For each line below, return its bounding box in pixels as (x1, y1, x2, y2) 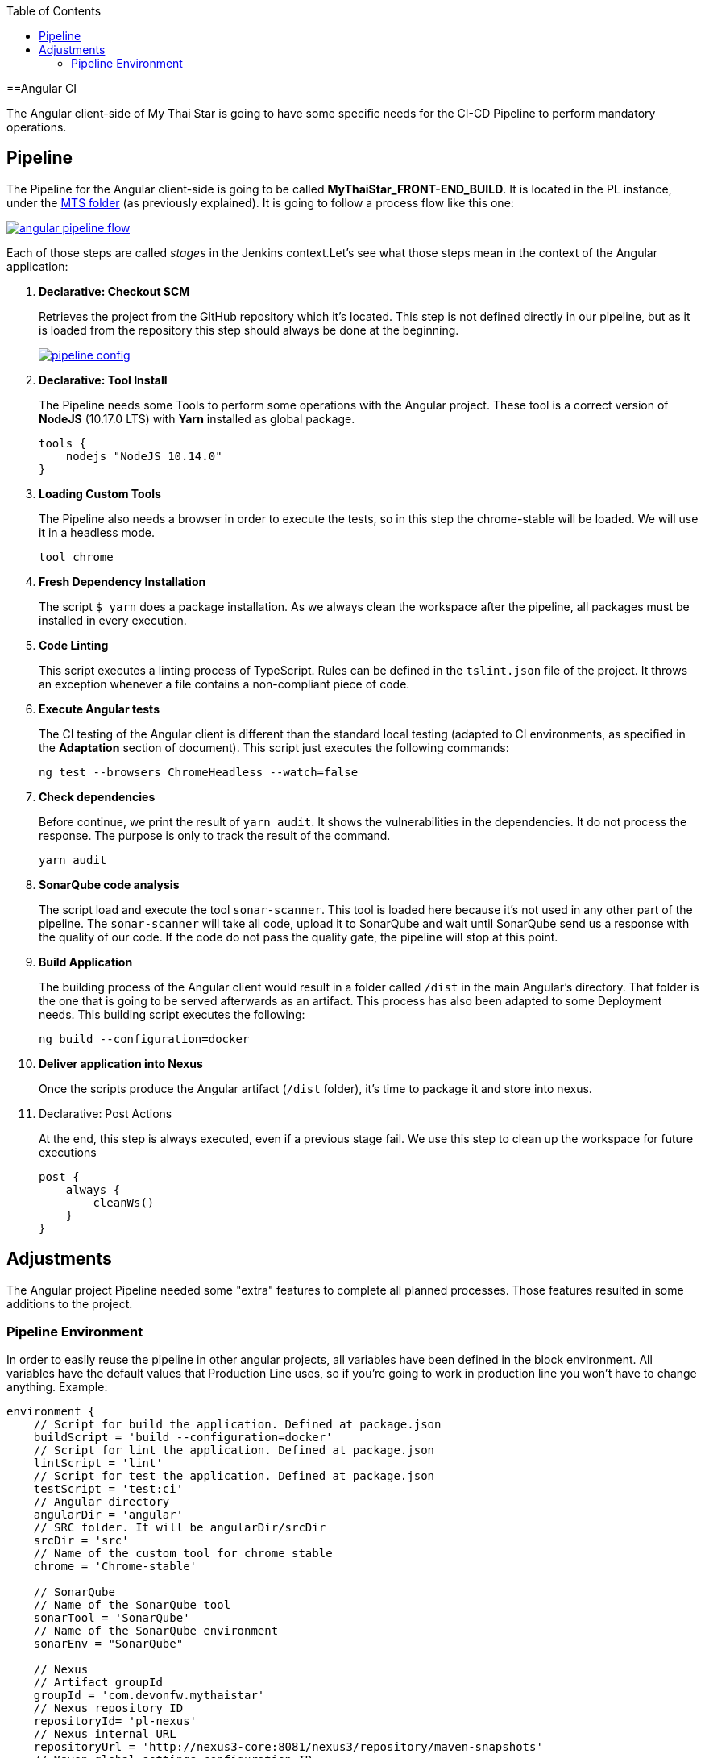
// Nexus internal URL (33, 1727, 176, 1741)
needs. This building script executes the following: (39, 1007, 305, 1021)
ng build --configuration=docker (39, 1032, 250, 1045)
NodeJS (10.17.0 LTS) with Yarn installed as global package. (39, 411, 355, 426)
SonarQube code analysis (39, 877, 180, 891)
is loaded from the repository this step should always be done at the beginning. (39, 322, 459, 337)
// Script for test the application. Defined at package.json (33, 1469, 435, 1483)
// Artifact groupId (33, 1676, 163, 1689)
